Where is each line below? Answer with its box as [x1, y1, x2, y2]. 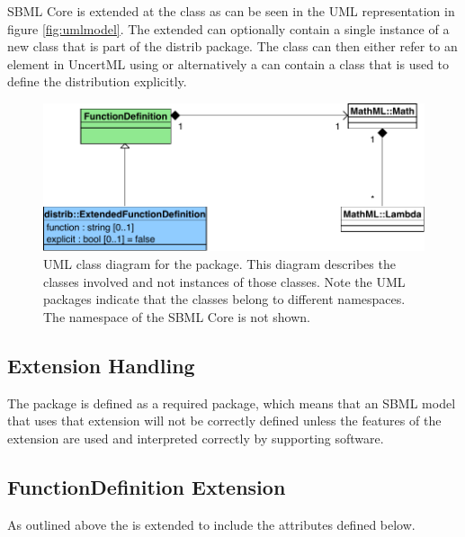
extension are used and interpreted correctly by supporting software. [7, 428, 384, 447]
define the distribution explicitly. [7, 72, 187, 91]
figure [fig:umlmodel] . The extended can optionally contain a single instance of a [7, 19, 450, 38]
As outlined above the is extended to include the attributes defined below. [7, 515, 416, 533]
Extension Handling [7, 351, 195, 379]
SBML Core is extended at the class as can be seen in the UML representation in [7, 2, 455, 20]
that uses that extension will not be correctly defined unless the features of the [7, 411, 442, 430]
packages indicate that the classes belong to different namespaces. [43, 290, 406, 309]
